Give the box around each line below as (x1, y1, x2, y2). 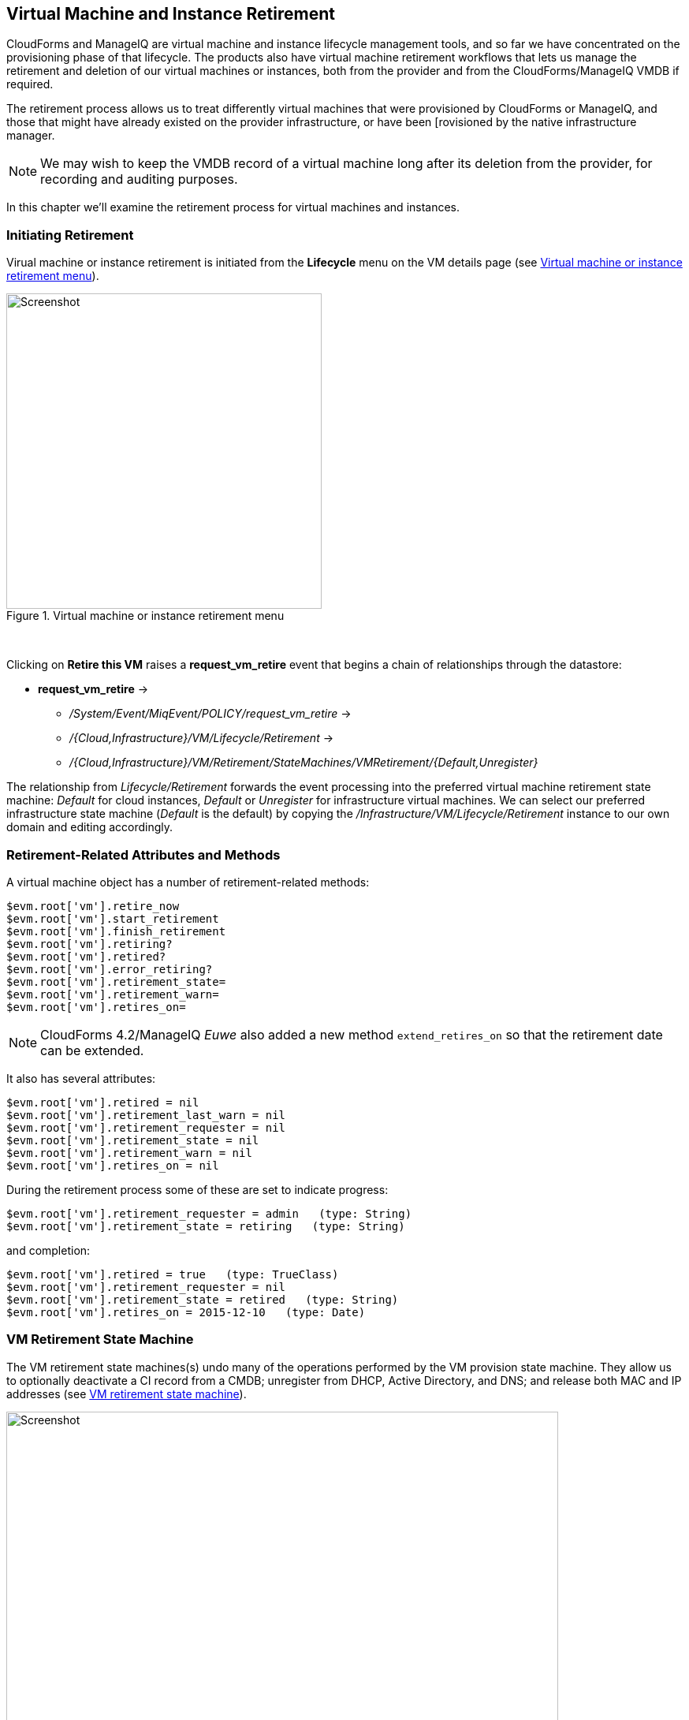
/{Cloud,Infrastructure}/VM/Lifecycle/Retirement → (69, 731, 334, 745)
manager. (6, 129, 55, 143)
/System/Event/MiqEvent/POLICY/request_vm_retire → (69, 707, 352, 721)
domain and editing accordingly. (6, 820, 173, 834)
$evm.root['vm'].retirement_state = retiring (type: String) (6, 1219, 405, 1233)
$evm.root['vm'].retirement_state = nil (6, 1133, 259, 1147)
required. (6, 77, 54, 91)
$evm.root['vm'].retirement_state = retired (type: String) (6, 1293, 399, 1306)
